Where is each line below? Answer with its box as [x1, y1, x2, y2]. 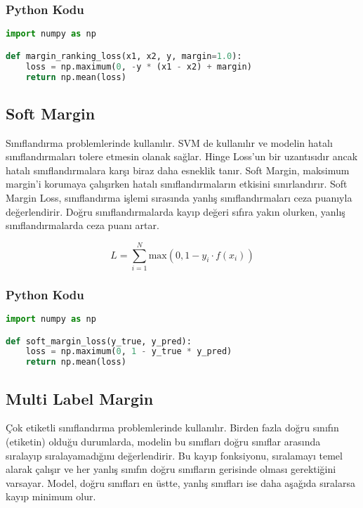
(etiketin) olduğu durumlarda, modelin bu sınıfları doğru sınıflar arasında [6, 434, 321, 449]
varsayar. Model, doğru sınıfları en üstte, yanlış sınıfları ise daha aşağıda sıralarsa [6, 475, 356, 490]
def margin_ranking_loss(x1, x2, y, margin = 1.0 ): [6, 51, 242, 61]
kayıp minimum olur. [6, 489, 96, 504]
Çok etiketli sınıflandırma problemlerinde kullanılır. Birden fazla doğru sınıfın [6, 420, 339, 435]
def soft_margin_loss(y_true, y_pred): [6, 336, 192, 346]
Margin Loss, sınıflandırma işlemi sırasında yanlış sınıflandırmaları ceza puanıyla [6, 190, 352, 204]
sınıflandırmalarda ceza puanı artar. [6, 218, 159, 233]
